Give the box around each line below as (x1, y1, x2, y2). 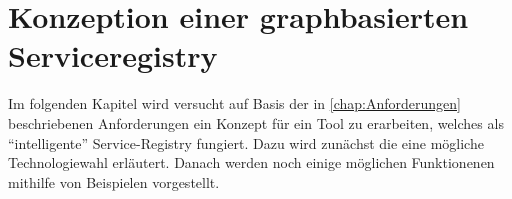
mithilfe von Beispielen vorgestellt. (8, 171, 220, 192)
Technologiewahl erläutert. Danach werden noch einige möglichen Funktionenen (8, 152, 495, 173)
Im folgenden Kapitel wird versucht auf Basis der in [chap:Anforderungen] (8, 93, 461, 114)
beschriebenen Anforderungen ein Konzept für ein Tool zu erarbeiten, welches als (8, 112, 504, 133)
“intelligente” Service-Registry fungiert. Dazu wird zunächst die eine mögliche (8, 132, 484, 153)
